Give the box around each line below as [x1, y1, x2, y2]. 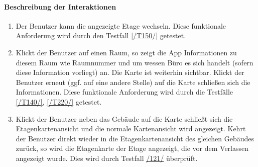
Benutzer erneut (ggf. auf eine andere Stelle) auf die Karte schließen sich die [16, 76, 250, 87]
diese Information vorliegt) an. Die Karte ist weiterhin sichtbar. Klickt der [16, 67, 244, 77]
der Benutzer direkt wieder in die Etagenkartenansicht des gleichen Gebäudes [16, 133, 254, 143]
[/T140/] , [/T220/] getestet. [16, 96, 102, 107]
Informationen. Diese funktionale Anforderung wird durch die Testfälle [16, 87, 233, 97]
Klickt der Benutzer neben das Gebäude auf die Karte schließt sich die [16, 113, 233, 124]
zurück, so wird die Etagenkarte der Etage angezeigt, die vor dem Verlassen [16, 143, 249, 153]
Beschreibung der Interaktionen [4, 1, 116, 12]
